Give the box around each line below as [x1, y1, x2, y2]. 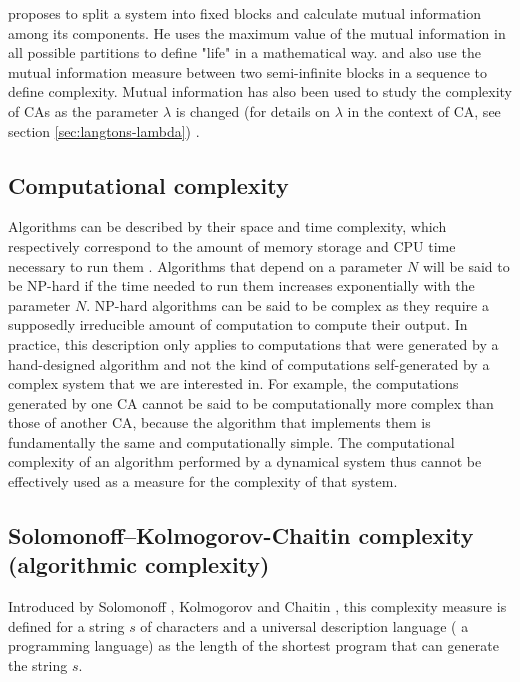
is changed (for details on [175, 100, 331, 121]
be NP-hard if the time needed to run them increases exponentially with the [8, 275, 475, 296]
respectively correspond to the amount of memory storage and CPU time [8, 235, 456, 256]
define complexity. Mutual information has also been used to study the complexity [8, 81, 512, 102]
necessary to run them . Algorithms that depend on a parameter [8, 255, 403, 276]
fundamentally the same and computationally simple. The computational [8, 431, 455, 452]
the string [8, 655, 68, 676]
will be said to [422, 255, 510, 276]
